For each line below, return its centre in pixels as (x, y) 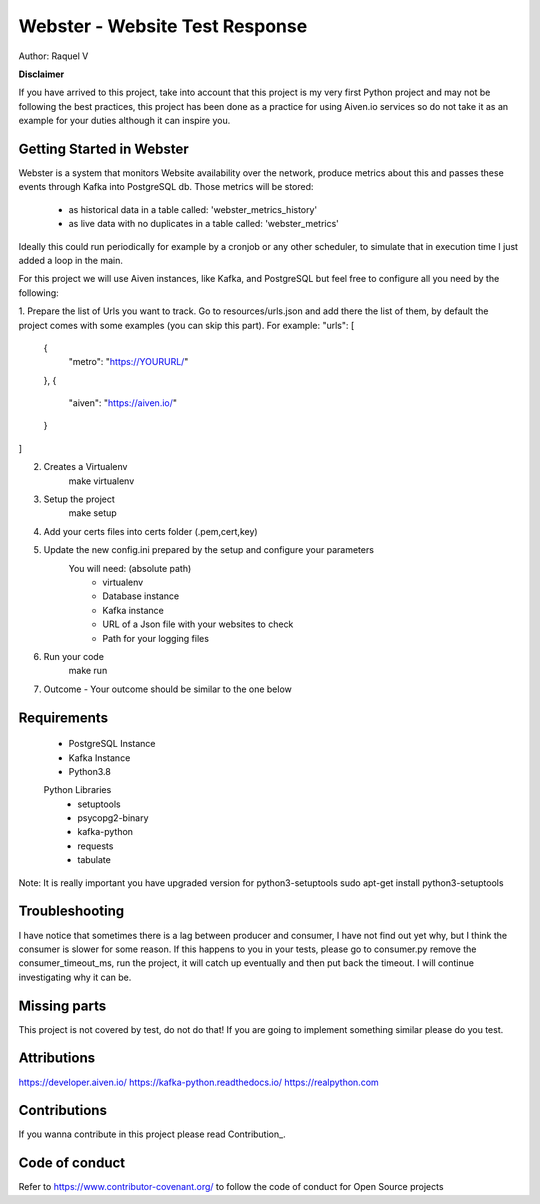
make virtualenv (101, 481)
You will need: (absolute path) (130, 568)
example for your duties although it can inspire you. (124, 121)
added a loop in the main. (71, 260)
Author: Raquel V (53, 56)
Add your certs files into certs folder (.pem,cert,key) (151, 531)
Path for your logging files (156, 638)
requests (95, 846)
